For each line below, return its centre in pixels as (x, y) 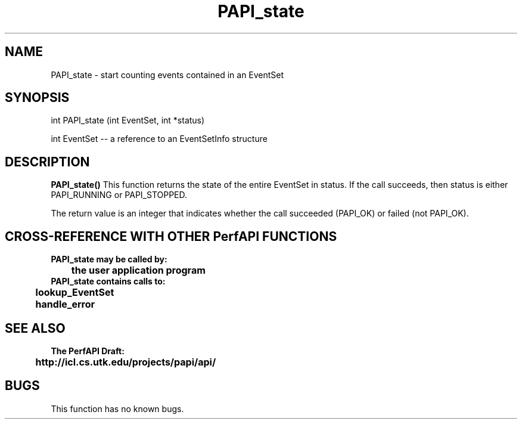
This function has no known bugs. (117, 408)
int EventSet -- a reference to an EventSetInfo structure (159, 139)
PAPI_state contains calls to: (108, 281)
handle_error (65, 304)
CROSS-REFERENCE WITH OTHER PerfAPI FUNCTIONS (171, 236)
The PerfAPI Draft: (88, 351)
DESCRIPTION (47, 162)
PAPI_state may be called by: (109, 259)
